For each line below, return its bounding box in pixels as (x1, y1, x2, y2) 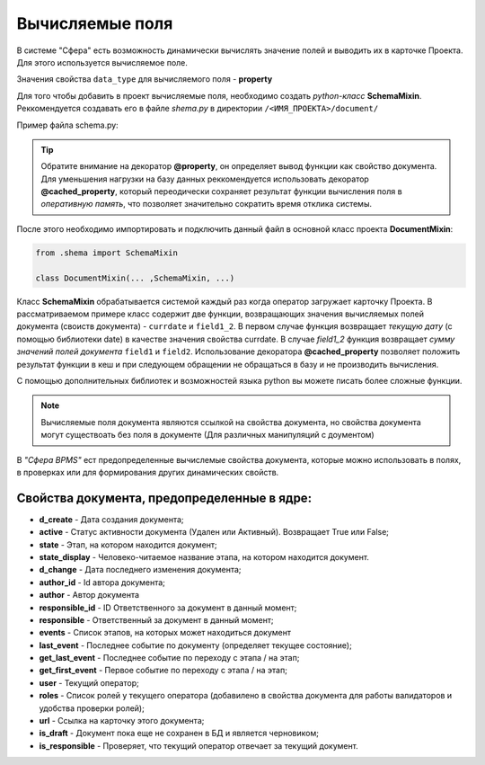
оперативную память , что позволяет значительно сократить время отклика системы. (40, 199, 373, 209)
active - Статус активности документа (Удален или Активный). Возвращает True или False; (39, 527, 390, 538)
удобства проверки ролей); (39, 702, 145, 714)
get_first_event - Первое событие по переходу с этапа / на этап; (39, 665, 287, 676)
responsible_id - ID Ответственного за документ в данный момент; (39, 602, 297, 613)
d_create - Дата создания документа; (39, 513, 184, 525)
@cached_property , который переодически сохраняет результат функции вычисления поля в (40, 186, 403, 197)
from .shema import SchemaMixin (35, 247, 179, 258)
